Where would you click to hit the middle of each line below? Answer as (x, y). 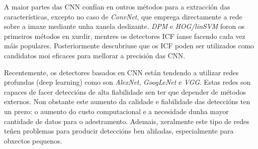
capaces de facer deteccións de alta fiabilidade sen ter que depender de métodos (125, 91)
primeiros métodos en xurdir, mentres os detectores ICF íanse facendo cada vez (125, 36)
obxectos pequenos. (33, 140)
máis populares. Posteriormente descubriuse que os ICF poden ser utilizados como (129, 46)
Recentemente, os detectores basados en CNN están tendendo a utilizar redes (122, 72)
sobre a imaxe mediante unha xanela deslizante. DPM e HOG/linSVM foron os (124, 26)
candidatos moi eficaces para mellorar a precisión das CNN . (95, 55)
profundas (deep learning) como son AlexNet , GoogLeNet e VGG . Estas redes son (127, 82)
